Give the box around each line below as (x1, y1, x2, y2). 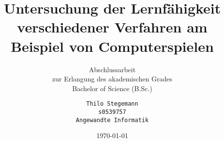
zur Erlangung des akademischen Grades (52, 74, 172, 84)
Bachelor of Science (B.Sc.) (72, 83, 152, 93)
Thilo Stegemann (86, 100, 138, 108)
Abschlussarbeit (89, 64, 136, 74)
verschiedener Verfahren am (17, 17, 208, 37)
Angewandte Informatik (75, 116, 149, 124)
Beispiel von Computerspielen (11, 36, 214, 56)
